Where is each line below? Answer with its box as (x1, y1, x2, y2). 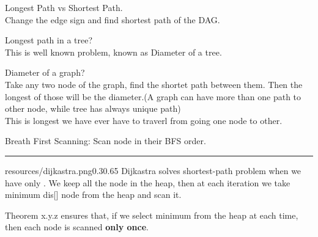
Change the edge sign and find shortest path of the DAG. (5, 13, 220, 26)
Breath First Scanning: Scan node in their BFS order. (5, 134, 206, 147)
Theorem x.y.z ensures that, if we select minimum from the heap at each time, (5, 208, 298, 221)
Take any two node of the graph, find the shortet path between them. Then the (5, 78, 303, 90)
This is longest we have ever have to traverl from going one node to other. (5, 114, 283, 126)
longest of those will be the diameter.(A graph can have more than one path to (5, 90, 301, 103)
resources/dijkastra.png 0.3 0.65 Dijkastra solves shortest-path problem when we (5, 164, 301, 177)
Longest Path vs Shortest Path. (5, 1, 123, 13)
